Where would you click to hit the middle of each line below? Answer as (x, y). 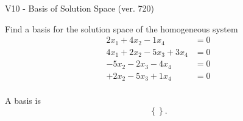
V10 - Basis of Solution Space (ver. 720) (79, 8)
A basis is (23, 101)
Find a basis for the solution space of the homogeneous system (121, 28)
